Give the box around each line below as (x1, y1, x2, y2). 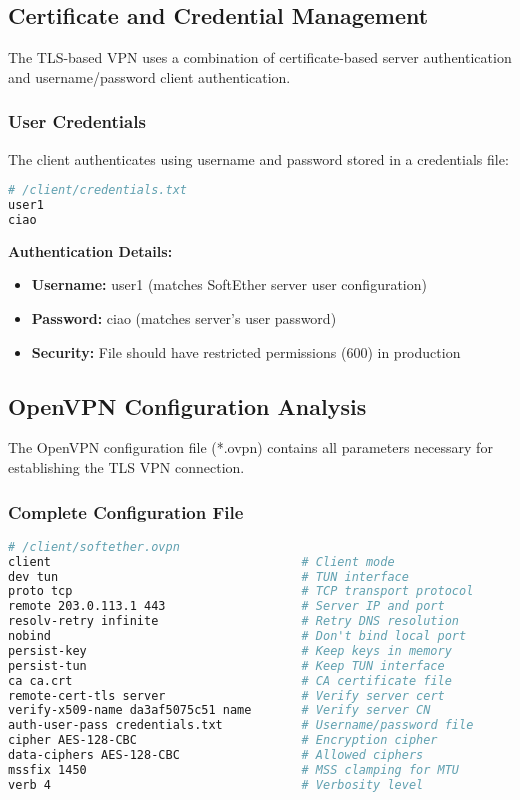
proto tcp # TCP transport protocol (8, 584, 474, 599)
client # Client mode (8, 554, 395, 569)
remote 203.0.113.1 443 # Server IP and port (8, 599, 445, 614)
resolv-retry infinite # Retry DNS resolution (8, 614, 460, 629)
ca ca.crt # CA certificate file (8, 673, 452, 688)
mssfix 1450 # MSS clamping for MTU (8, 762, 460, 777)
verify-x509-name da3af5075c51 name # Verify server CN (8, 703, 431, 718)
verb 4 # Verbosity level (8, 777, 424, 792)
